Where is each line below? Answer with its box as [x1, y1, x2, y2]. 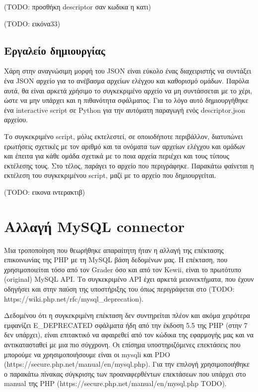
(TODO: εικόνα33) [4, 18, 61, 28]
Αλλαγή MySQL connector [4, 216, 185, 236]
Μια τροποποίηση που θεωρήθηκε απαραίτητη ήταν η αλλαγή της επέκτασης [4, 244, 224, 255]
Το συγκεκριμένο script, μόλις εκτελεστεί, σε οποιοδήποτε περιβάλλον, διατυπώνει [4, 131, 243, 141]
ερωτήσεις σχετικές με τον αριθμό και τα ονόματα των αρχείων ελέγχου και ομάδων [4, 141, 245, 151]
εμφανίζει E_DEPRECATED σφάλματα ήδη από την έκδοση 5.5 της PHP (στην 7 [4, 319, 248, 330]
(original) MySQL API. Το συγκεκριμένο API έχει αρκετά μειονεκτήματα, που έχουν [4, 274, 254, 284]
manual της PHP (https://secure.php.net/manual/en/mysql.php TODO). [4, 378, 227, 389]
